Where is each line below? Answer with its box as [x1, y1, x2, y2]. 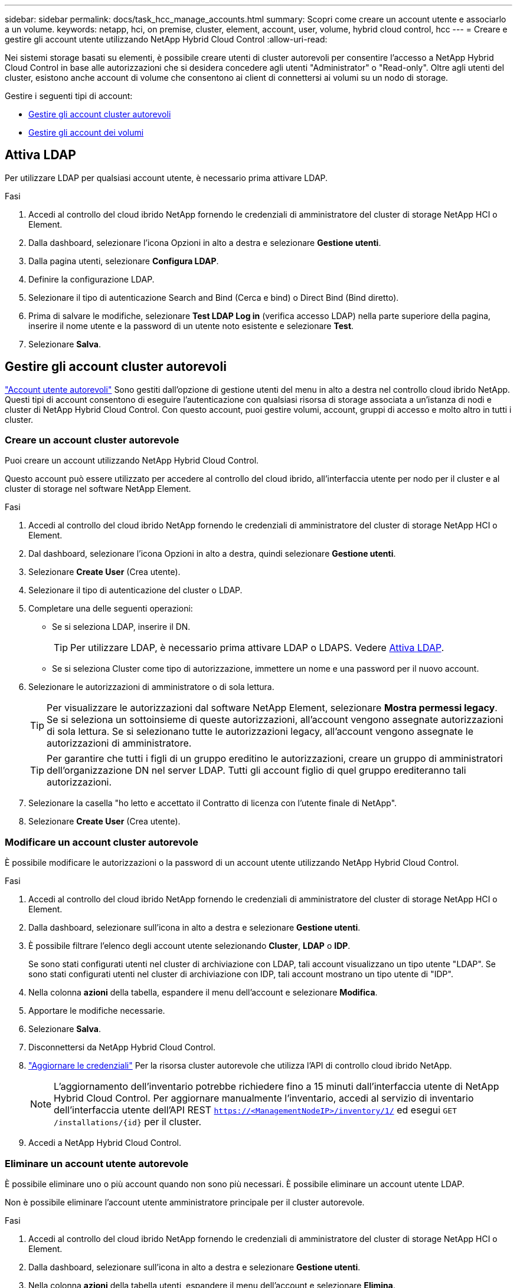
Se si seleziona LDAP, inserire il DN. [52, 622, 191, 632]
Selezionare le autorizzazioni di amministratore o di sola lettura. [28, 682, 274, 692]
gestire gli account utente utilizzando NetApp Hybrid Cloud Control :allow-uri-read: [5, 34, 328, 44]
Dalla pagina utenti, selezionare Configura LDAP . [28, 255, 219, 266]
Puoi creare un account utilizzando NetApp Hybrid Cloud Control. [5, 455, 259, 466]
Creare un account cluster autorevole [5, 434, 179, 446]
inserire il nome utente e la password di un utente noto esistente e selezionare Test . [28, 320, 354, 331]
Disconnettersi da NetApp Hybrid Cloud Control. [28, 1042, 215, 1053]
